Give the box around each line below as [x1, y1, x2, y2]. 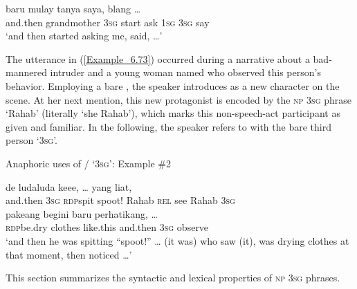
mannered [6, 65, 47, 80]
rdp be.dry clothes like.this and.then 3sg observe [6, 220, 209, 234]
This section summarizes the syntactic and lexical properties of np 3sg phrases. [6, 270, 340, 285]
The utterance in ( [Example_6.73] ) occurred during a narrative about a [6, 51, 310, 66]
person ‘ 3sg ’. [6, 133, 57, 147]
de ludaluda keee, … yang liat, [6, 179, 132, 194]
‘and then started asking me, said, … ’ [6, 28, 163, 43]
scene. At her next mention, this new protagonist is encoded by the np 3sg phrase [6, 92, 351, 106]
